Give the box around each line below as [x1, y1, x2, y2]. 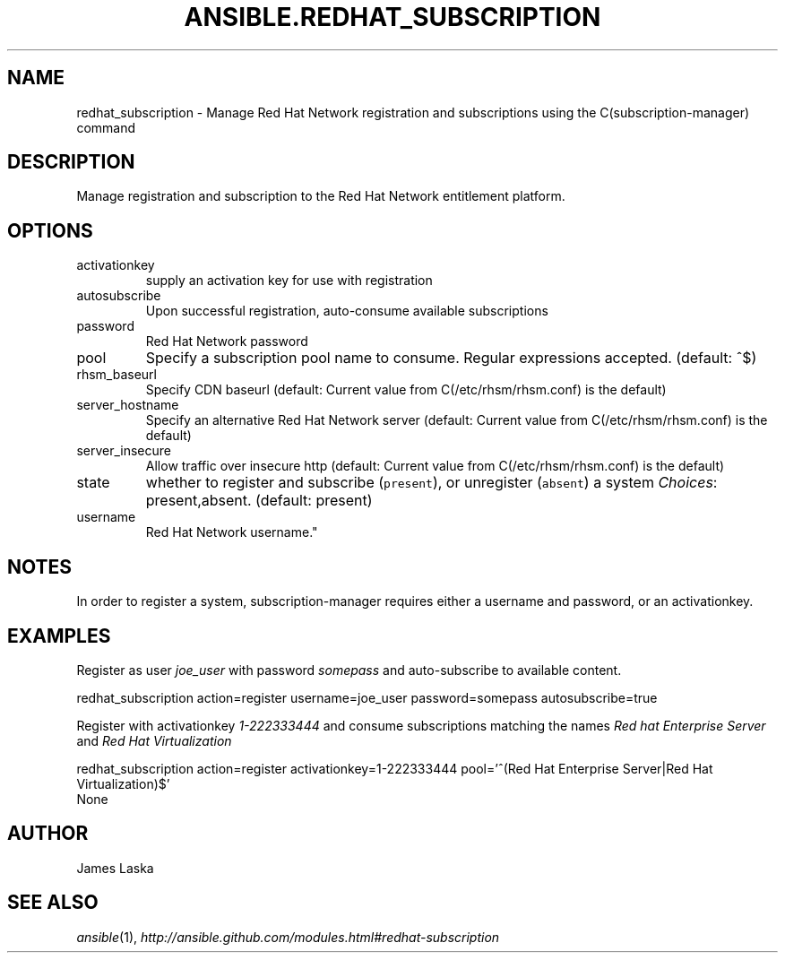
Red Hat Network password [145, 333, 308, 350]
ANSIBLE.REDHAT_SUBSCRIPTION [184, 2, 601, 32]
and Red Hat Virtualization [76, 732, 232, 748]
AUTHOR [7, 822, 89, 845]
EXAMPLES [7, 624, 111, 647]
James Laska [76, 860, 154, 876]
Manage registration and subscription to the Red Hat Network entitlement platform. [76, 188, 565, 204]
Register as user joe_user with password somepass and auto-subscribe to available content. [76, 662, 622, 678]
